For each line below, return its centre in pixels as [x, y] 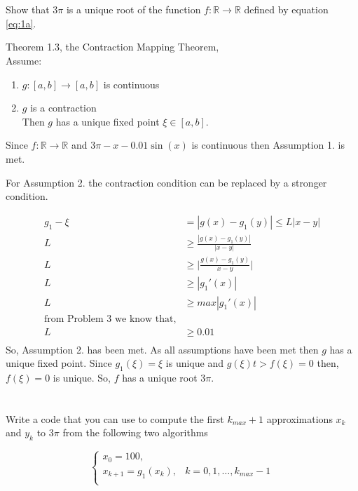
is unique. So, [82, 378]
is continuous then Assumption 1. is [268, 145]
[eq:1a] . [21, 23]
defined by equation [286, 9]
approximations [300, 418]
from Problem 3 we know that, [110, 319]
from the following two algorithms [135, 432]
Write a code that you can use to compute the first [115, 418]
